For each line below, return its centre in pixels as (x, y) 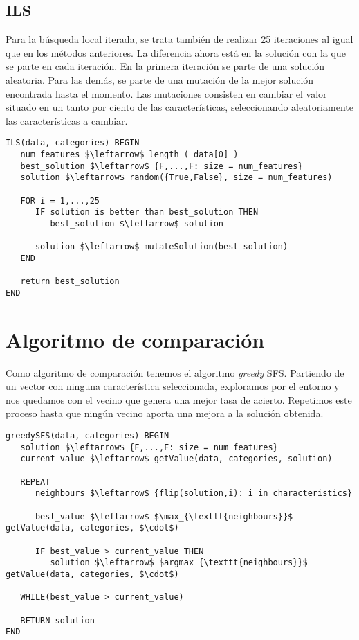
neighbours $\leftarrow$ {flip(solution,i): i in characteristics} (194, 494)
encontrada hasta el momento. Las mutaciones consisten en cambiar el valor (166, 93)
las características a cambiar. (67, 120)
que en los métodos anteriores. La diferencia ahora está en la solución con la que (176, 52)
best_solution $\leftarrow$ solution (137, 223)
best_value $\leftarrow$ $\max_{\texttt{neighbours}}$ (164, 516)
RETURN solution (57, 620)
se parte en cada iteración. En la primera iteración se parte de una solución (165, 66)
